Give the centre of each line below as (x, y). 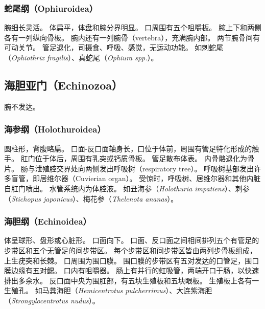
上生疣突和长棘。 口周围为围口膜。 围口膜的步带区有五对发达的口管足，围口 (132, 260)
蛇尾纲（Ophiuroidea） (51, 8)
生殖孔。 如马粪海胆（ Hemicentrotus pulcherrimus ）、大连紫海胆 (108, 290)
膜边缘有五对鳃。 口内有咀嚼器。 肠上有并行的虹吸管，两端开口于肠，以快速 (132, 270)
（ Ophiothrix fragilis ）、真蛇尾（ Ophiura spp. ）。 (81, 57)
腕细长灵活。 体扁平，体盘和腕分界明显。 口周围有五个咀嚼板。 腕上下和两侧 (133, 27)
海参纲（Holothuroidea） (55, 129)
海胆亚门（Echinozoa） (64, 85)
